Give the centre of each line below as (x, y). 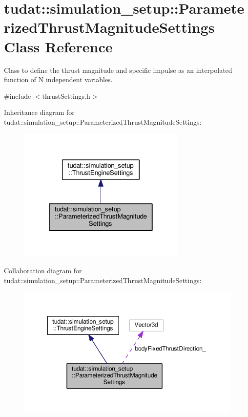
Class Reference (58, 46)
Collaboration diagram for (43, 271)
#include (18, 96)
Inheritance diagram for (39, 112)
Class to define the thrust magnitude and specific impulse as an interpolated (118, 70)
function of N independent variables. (58, 79)
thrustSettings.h (66, 96)
